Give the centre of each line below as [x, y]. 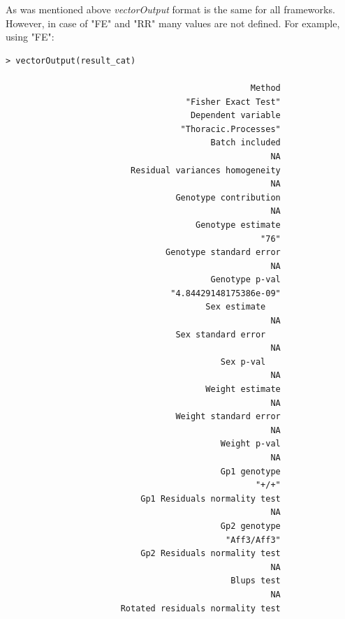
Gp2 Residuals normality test [211, 554]
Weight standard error [228, 417]
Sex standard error [221, 334]
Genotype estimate [238, 225]
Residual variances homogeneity [205, 170]
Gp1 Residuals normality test [211, 498]
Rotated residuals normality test [200, 608]
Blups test [256, 581]
